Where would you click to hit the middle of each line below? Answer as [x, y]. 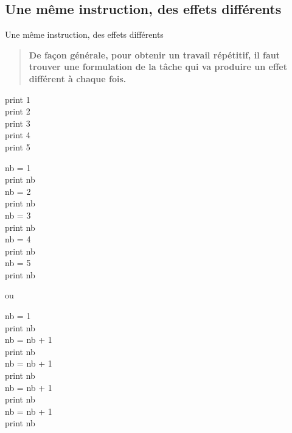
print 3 [18, 123]
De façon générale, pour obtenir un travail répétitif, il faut [154, 55]
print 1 [18, 99]
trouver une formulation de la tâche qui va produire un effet [158, 67]
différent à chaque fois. [78, 78]
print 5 [18, 146]
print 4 [18, 135]
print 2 [18, 111]
